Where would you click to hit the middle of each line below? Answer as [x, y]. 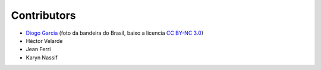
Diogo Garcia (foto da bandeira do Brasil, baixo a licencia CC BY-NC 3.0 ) [115, 33]
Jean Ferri [38, 49]
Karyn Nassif [42, 57]
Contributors [44, 15]
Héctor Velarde [44, 41]
